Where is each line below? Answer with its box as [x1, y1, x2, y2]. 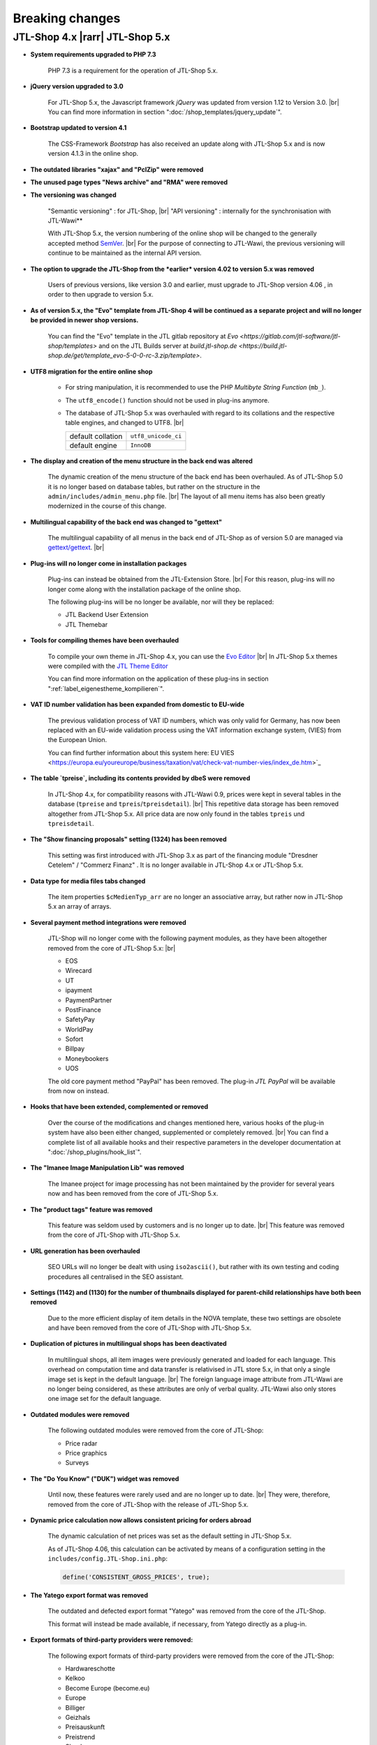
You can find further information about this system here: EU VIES [47, 748, 235, 757]
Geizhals [65, 1713, 91, 1721]
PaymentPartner [65, 995, 112, 1004]
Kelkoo [65, 1674, 85, 1682]
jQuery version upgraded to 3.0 [30, 82, 124, 91]
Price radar [65, 1439, 98, 1448]
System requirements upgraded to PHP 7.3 [30, 50, 156, 59]
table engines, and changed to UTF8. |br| [65, 419, 184, 427]
